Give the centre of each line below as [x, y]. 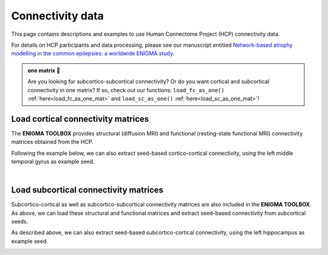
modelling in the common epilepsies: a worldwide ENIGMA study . [93, 53]
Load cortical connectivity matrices [80, 119]
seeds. [20, 222]
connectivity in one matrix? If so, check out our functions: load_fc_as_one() [126, 90]
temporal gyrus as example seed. [53, 161]
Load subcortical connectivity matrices [87, 190]
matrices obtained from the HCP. [52, 142]
